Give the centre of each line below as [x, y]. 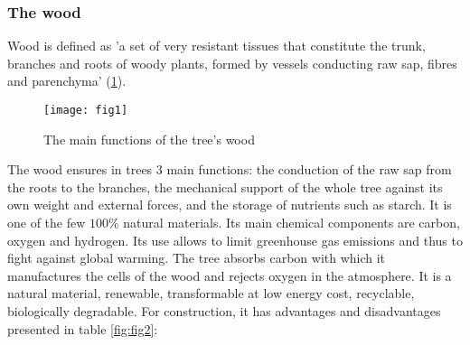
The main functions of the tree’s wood [149, 139]
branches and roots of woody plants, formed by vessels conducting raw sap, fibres [232, 63]
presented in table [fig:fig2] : [83, 328]
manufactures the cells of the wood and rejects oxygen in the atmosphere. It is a [230, 275]
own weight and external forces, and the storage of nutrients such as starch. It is [230, 205]
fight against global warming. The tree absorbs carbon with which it [197, 258]
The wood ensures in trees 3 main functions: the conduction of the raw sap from [230, 169]
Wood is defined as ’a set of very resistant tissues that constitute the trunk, [216, 46]
